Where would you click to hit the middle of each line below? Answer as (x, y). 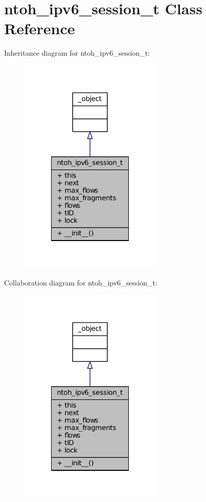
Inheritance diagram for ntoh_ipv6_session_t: (77, 53)
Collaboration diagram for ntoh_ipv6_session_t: (81, 282)
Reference (40, 28)
